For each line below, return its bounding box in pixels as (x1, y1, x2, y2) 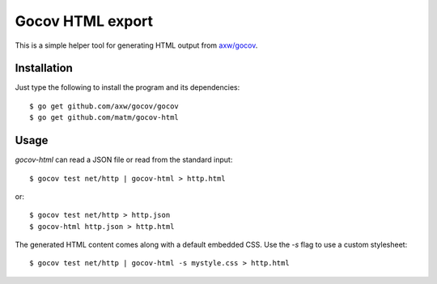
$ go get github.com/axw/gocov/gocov (29, 101, 180, 111)
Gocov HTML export (15, 12, 154, 30)
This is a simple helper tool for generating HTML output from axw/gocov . (15, 40, 258, 50)
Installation (15, 61, 73, 75)
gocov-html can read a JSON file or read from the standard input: (15, 155, 233, 165)
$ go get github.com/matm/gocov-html (29, 113, 180, 122)
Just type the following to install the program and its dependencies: (15, 83, 240, 92)
